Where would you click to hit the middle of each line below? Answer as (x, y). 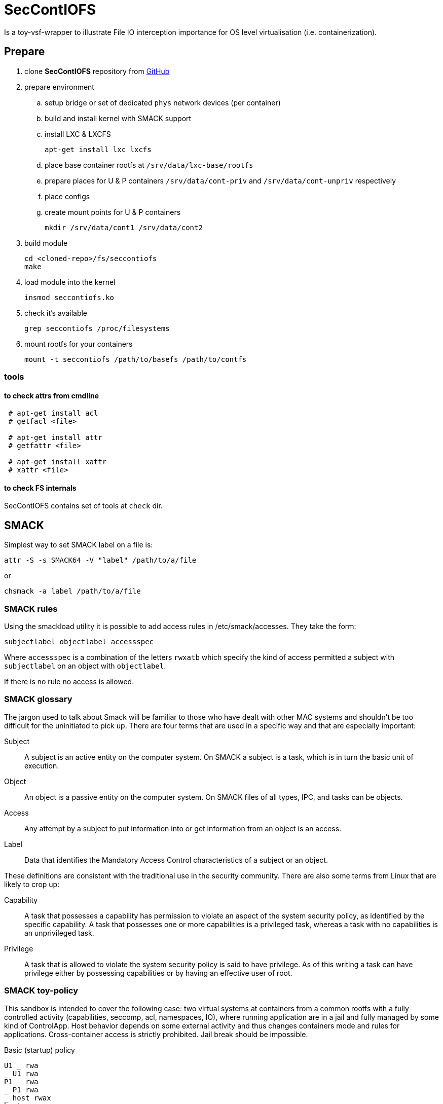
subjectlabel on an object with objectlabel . (85, 666)
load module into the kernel (70, 282)
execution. (42, 765)
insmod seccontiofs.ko (69, 297)
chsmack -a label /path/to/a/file (72, 591)
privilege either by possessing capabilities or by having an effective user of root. (158, 973)
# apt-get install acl (53, 413)
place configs (67, 196)
